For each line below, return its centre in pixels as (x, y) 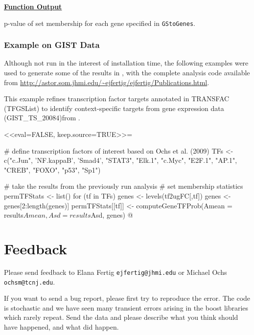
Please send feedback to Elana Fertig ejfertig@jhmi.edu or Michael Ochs (115, 272)
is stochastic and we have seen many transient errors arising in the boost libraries (126, 307)
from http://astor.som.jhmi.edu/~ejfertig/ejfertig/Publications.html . (107, 82)
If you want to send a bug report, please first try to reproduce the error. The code (127, 298)
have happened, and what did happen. (61, 327)
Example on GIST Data (52, 45)
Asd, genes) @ (112, 215)
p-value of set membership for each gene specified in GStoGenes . (100, 23)
